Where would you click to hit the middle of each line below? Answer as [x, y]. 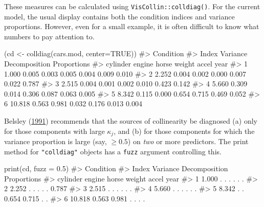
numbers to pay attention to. [49, 36]
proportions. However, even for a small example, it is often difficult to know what [132, 26]
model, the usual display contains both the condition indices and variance [119, 16]
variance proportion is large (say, [56, 141]
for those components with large [54, 131]
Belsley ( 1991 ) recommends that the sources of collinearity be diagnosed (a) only [131, 121]
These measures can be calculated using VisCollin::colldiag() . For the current [132, 6]
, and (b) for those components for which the [184, 131]
